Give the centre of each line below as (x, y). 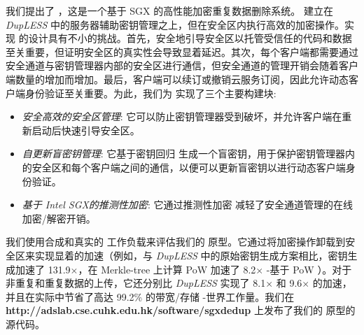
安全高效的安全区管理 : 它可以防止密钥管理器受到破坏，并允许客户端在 (182, 116)
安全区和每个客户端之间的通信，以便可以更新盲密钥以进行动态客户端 (189, 167)
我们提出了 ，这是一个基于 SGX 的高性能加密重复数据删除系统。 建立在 (169, 10)
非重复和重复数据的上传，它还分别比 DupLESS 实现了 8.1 (136, 283)
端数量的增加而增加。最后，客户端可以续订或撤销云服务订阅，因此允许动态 (177, 79)
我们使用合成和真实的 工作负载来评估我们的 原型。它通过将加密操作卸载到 (176, 242)
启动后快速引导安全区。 (86, 130)
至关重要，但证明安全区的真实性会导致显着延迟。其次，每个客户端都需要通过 (182, 51)
